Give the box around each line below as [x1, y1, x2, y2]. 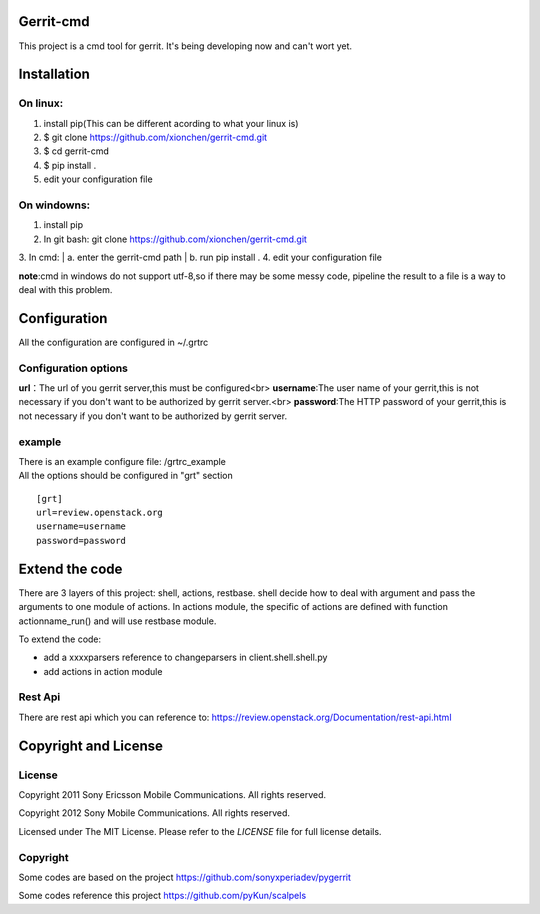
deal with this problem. [18, 283, 113, 295]
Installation [18, 66, 90, 83]
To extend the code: [18, 633, 102, 645]
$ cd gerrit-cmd [43, 145, 110, 157]
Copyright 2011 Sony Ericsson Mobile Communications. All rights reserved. [18, 789, 327, 801]
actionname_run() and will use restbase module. [18, 615, 217, 627]
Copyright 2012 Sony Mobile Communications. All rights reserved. [18, 807, 290, 819]
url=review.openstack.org [36, 507, 164, 519]
